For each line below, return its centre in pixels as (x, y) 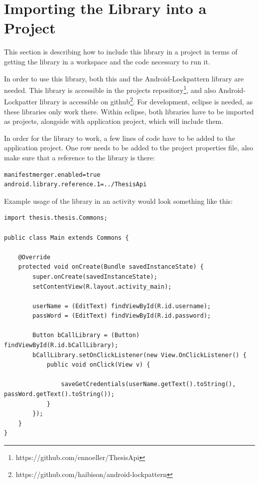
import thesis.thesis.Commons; (56, 218)
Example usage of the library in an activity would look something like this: (119, 201)
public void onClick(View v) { (98, 365)
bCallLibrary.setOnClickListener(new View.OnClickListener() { (139, 355)
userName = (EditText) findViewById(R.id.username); (122, 306)
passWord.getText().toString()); (59, 394)
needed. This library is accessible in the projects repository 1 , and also (110, 89)
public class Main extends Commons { (66, 238)
